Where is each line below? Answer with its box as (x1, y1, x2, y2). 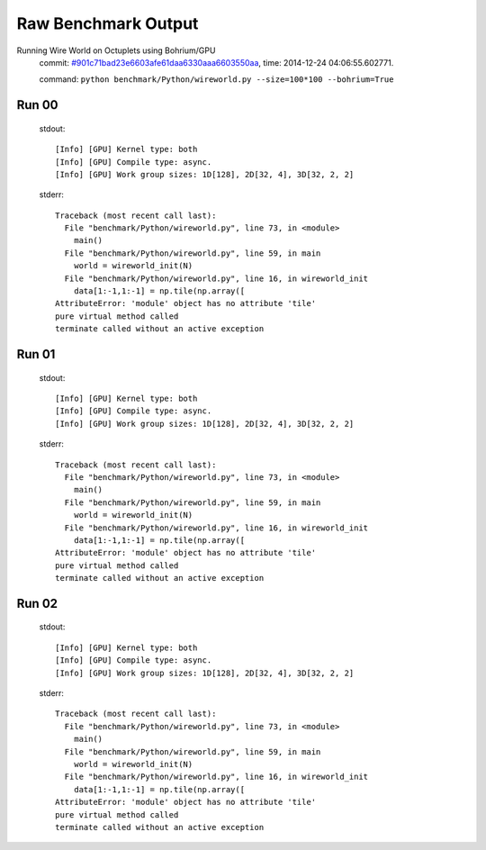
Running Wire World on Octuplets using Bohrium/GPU (16, 45, 216, 56)
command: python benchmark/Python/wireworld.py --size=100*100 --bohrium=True (39, 74, 394, 85)
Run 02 (16, 595, 58, 611)
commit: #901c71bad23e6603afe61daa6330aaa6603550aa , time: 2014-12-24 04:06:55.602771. (39, 57, 394, 68)
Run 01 (16, 347, 56, 362)
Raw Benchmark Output (16, 14, 199, 33)
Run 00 (16, 97, 58, 113)
